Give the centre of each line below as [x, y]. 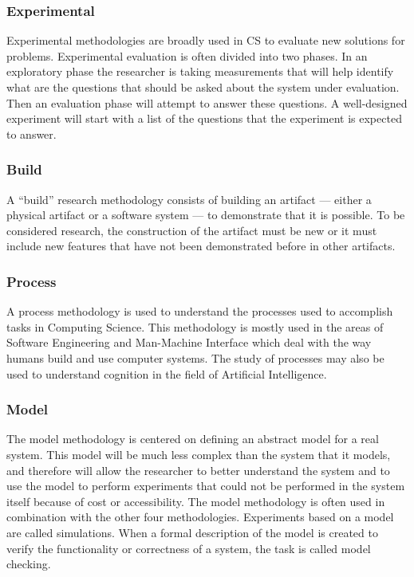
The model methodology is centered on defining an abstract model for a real [193, 439]
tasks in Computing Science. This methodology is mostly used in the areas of [195, 326]
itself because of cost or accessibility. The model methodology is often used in [196, 501]
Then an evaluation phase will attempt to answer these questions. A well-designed [207, 102]
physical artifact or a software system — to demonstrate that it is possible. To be [206, 215]
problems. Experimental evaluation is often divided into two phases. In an [187, 55]
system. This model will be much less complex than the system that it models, [199, 454]
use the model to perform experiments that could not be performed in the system [206, 486]
